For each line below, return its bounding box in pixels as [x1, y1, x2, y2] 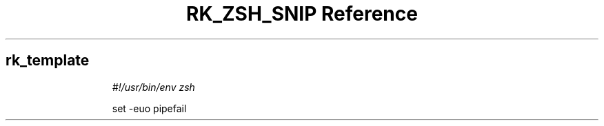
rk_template [6, 52, 90, 70]
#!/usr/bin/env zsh [112, 81, 195, 93]
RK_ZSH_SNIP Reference [186, 2, 418, 25]
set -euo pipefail [112, 102, 187, 114]
